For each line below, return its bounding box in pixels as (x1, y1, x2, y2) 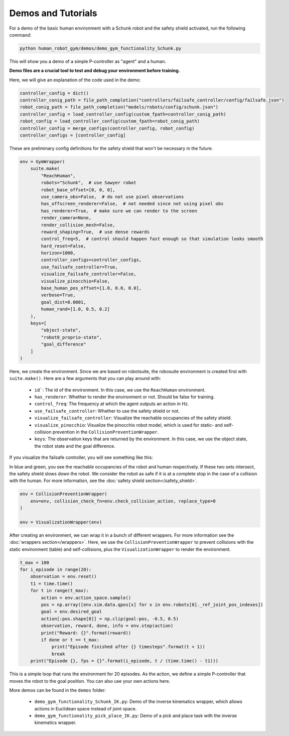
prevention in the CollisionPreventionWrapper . (52, 429, 159, 435)
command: (9, 32, 32, 38)
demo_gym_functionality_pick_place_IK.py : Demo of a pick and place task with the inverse (34, 713, 237, 719)
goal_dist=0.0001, (41, 299, 86, 305)
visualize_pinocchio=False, (41, 278, 110, 284)
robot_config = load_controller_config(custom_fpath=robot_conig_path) (20, 118, 200, 124)
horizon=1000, (41, 250, 76, 256)
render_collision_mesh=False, (41, 222, 115, 228)
